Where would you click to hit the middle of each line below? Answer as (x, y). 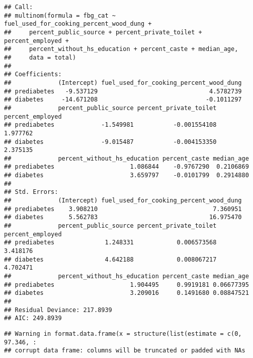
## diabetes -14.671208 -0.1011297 (123, 100)
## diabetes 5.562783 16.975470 (123, 217)
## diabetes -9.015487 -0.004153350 (110, 142)
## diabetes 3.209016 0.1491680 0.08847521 (126, 293)
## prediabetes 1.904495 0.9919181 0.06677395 (126, 285)
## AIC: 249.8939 (33, 318)
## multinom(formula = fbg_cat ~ (60, 15)
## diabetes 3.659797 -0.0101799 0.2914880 (126, 175)
